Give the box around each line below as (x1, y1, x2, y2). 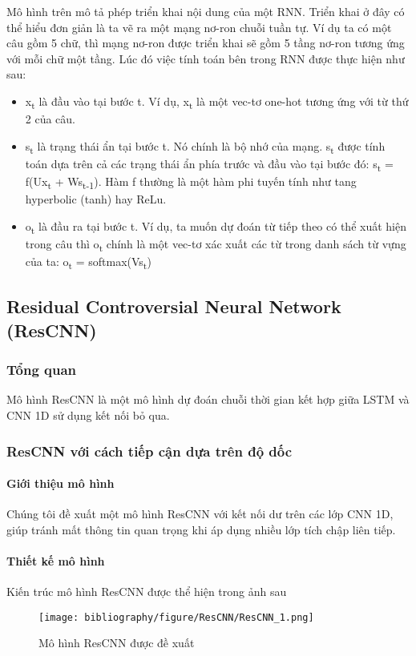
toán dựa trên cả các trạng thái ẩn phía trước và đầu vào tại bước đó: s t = (25, 155, 394, 174)
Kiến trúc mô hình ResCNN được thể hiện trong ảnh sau (6, 583, 287, 600)
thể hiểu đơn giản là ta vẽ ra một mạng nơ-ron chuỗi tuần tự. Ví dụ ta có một (6, 18, 392, 35)
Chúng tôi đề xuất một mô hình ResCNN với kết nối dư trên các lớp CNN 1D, (6, 505, 394, 522)
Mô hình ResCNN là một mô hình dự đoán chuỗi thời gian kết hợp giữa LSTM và (6, 391, 410, 408)
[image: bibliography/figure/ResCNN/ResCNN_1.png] (38, 611, 314, 623)
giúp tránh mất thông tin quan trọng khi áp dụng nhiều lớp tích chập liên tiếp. (6, 521, 396, 537)
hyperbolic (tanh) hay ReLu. (25, 191, 167, 207)
